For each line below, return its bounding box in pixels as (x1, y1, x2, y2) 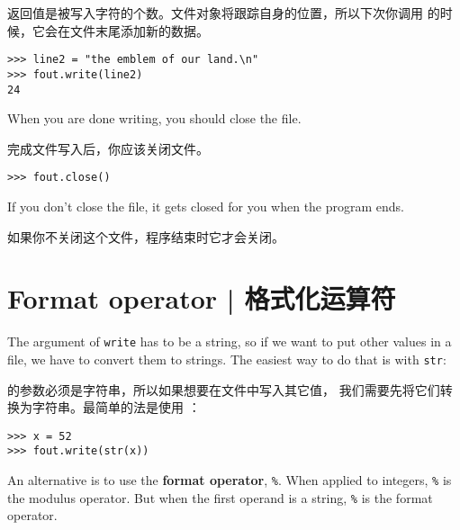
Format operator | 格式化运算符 (7, 280, 396, 317)
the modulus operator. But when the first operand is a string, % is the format (7, 488, 433, 507)
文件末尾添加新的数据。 (69, 21, 209, 40)
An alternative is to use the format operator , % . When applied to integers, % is (7, 471, 452, 490)
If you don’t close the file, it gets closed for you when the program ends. (7, 197, 405, 215)
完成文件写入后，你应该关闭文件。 (7, 139, 209, 157)
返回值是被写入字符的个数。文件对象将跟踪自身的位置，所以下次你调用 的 (7, 4, 440, 22)
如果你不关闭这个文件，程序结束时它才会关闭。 (7, 227, 284, 246)
